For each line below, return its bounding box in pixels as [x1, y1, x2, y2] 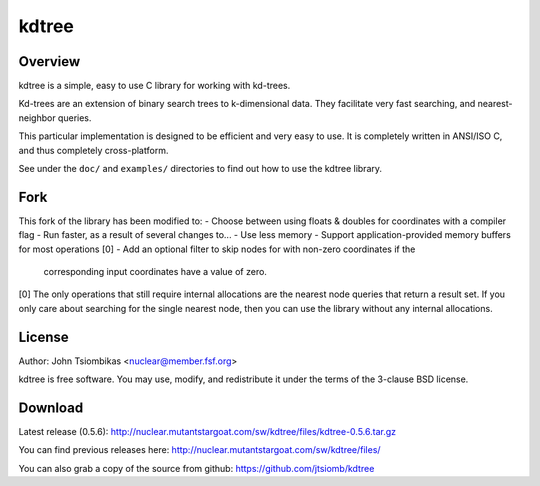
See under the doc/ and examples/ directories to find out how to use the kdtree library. [18, 163, 383, 175]
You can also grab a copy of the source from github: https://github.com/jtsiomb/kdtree [18, 462, 375, 474]
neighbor [18, 111, 56, 124]
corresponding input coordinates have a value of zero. [43, 266, 267, 278]
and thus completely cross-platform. [18, 144, 169, 156]
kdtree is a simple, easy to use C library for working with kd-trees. [18, 80, 291, 92]
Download [18, 399, 84, 416]
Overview [18, 53, 81, 70]
